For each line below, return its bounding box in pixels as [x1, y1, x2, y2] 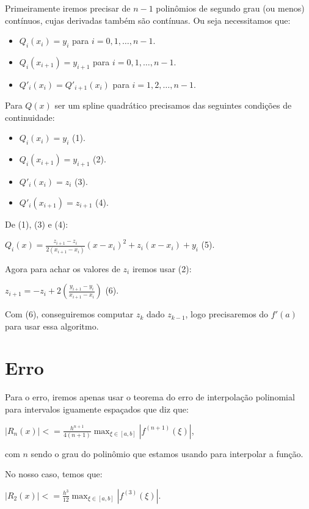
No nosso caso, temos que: [5, 467, 103, 480]
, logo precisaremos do [185, 308, 269, 320]
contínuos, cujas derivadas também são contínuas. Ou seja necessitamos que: [5, 13, 291, 26]
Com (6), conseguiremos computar [5, 308, 134, 320]
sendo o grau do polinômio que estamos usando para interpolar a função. [31, 447, 304, 460]
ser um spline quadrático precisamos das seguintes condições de [54, 99, 292, 112]
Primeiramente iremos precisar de [5, 2, 131, 14]
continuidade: [5, 110, 55, 123]
